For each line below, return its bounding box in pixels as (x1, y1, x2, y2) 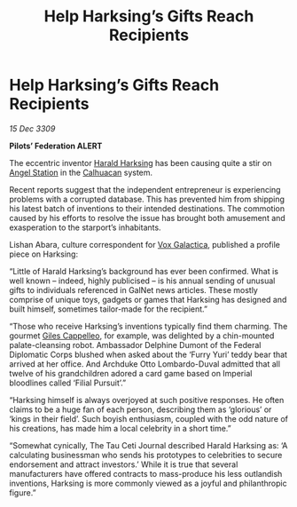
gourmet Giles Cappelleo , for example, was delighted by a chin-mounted (9, 330, 275, 341)
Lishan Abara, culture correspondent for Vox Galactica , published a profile (9, 239, 281, 250)
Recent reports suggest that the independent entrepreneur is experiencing (9, 184, 281, 194)
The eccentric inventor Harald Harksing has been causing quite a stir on (9, 157, 272, 168)
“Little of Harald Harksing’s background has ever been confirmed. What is (9, 265, 279, 276)
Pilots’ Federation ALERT (9, 140, 103, 151)
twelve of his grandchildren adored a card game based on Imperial (9, 368, 253, 378)
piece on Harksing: (9, 249, 78, 259)
